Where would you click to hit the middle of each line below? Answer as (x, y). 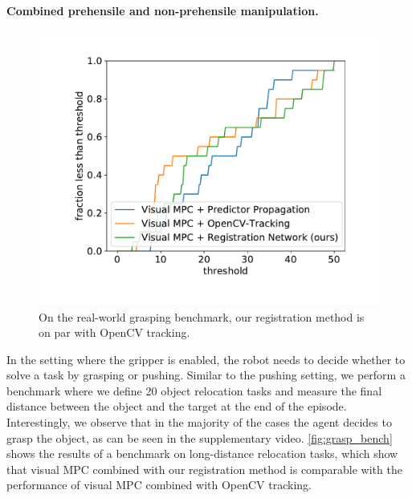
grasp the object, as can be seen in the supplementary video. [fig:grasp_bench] (200, 437)
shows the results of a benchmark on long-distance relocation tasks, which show (202, 453)
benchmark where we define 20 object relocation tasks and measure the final (194, 390)
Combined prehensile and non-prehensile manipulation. (163, 10)
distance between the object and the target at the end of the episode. (177, 406)
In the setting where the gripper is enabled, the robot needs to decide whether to (206, 359)
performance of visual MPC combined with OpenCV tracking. (159, 485)
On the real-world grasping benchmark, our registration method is (202, 316)
